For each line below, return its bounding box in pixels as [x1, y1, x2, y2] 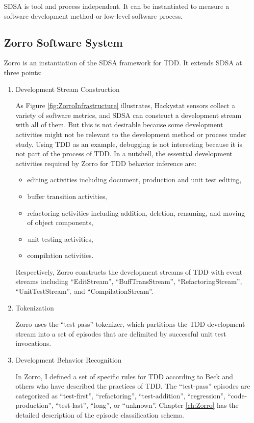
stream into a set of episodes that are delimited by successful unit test [15, 328, 226, 338]
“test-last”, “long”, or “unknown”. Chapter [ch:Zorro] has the [55, 400, 239, 410]
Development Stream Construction [15, 84, 120, 94]
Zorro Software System [4, 34, 123, 50]
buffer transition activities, [27, 191, 107, 201]
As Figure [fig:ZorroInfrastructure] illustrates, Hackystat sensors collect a [15, 100, 235, 111]
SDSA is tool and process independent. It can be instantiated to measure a [4, 1, 229, 11]
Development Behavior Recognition [15, 355, 122, 365]
